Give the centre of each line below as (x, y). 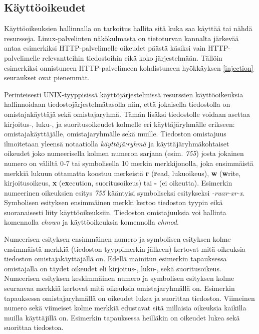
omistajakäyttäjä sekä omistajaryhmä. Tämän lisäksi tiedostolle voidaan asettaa (127, 114)
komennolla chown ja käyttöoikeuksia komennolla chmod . (91, 222)
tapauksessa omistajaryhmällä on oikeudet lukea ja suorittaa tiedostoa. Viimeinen (129, 298)
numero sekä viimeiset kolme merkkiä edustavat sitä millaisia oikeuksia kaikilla (125, 308)
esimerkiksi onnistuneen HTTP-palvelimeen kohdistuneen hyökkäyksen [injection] (129, 67)
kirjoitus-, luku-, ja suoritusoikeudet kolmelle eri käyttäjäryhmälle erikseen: (119, 124)
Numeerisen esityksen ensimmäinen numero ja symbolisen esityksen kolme (117, 239)
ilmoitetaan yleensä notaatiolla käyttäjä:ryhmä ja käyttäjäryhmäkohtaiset (117, 143)
